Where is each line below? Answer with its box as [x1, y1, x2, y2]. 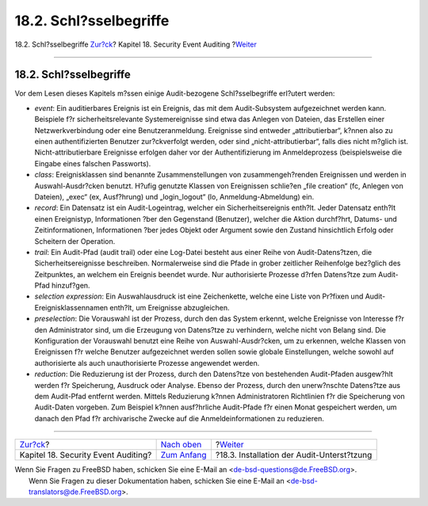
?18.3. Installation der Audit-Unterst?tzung [215, 450, 373, 461]
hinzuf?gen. [52, 281, 90, 291]
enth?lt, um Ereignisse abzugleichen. [109, 302, 230, 312]
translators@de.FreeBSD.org [29, 487, 122, 496]
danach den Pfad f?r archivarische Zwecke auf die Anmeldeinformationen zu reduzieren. [34, 413, 325, 423]
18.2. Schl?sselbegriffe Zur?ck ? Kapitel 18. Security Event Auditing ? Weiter [14, 40, 258, 49]
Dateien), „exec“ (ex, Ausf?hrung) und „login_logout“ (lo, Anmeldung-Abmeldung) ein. [34, 192, 315, 201]
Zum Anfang [160, 450, 207, 461]
